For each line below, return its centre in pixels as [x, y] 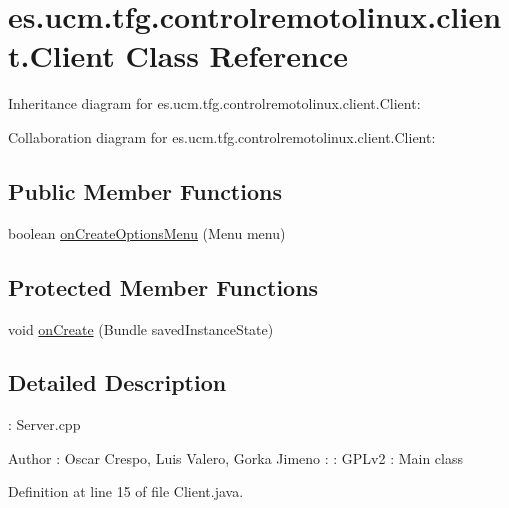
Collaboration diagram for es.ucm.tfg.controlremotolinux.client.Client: [222, 136]
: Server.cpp [44, 424]
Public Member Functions [145, 190]
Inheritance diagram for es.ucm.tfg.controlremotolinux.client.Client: [214, 103]
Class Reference [237, 55]
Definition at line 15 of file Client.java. [126, 491]
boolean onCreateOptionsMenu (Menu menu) [147, 232]
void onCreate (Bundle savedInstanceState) [141, 328]
